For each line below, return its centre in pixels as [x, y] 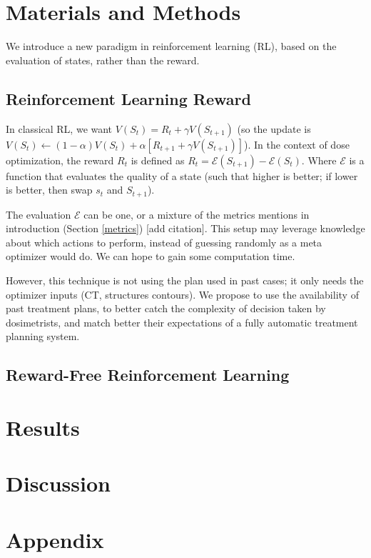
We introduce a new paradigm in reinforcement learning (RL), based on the [171, 46]
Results [43, 427]
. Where [319, 160]
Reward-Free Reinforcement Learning [148, 375]
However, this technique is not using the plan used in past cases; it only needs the [185, 280]
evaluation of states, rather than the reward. [103, 60]
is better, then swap [49, 190]
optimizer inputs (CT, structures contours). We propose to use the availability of [182, 294]
